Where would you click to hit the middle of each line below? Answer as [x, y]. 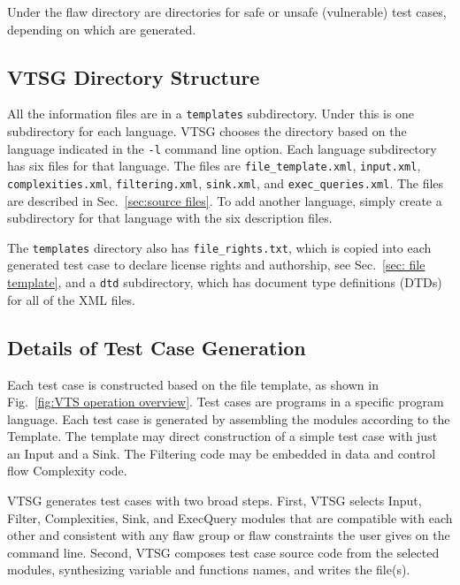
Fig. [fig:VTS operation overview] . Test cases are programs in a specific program [226, 402]
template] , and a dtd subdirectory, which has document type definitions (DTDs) [225, 282]
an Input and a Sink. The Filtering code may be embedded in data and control [222, 453]
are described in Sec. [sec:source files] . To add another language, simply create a [225, 200]
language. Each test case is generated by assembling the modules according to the [229, 418]
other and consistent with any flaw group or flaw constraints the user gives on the [229, 535]
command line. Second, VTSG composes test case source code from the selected [223, 552]
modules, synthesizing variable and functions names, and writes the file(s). [209, 570]
